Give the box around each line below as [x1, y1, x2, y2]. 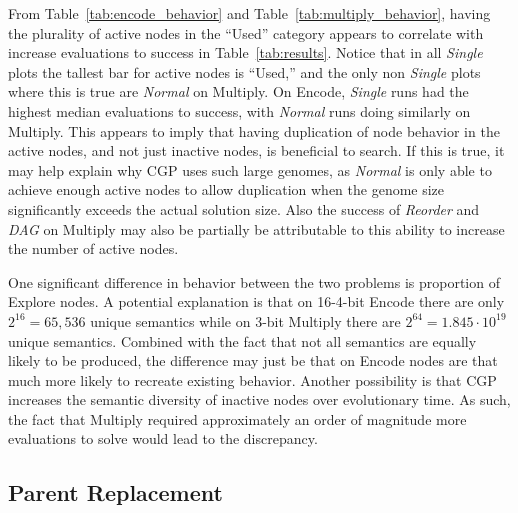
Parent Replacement [8, 477, 223, 508]
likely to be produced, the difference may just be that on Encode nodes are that [8, 350, 498, 371]
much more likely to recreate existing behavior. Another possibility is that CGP [8, 369, 497, 390]
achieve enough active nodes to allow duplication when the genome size [8, 179, 445, 200]
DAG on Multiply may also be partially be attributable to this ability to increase [8, 218, 505, 239]
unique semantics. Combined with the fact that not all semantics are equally [8, 330, 477, 351]
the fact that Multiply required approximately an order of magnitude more [8, 408, 467, 429]
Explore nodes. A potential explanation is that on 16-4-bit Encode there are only [8, 291, 505, 312]
